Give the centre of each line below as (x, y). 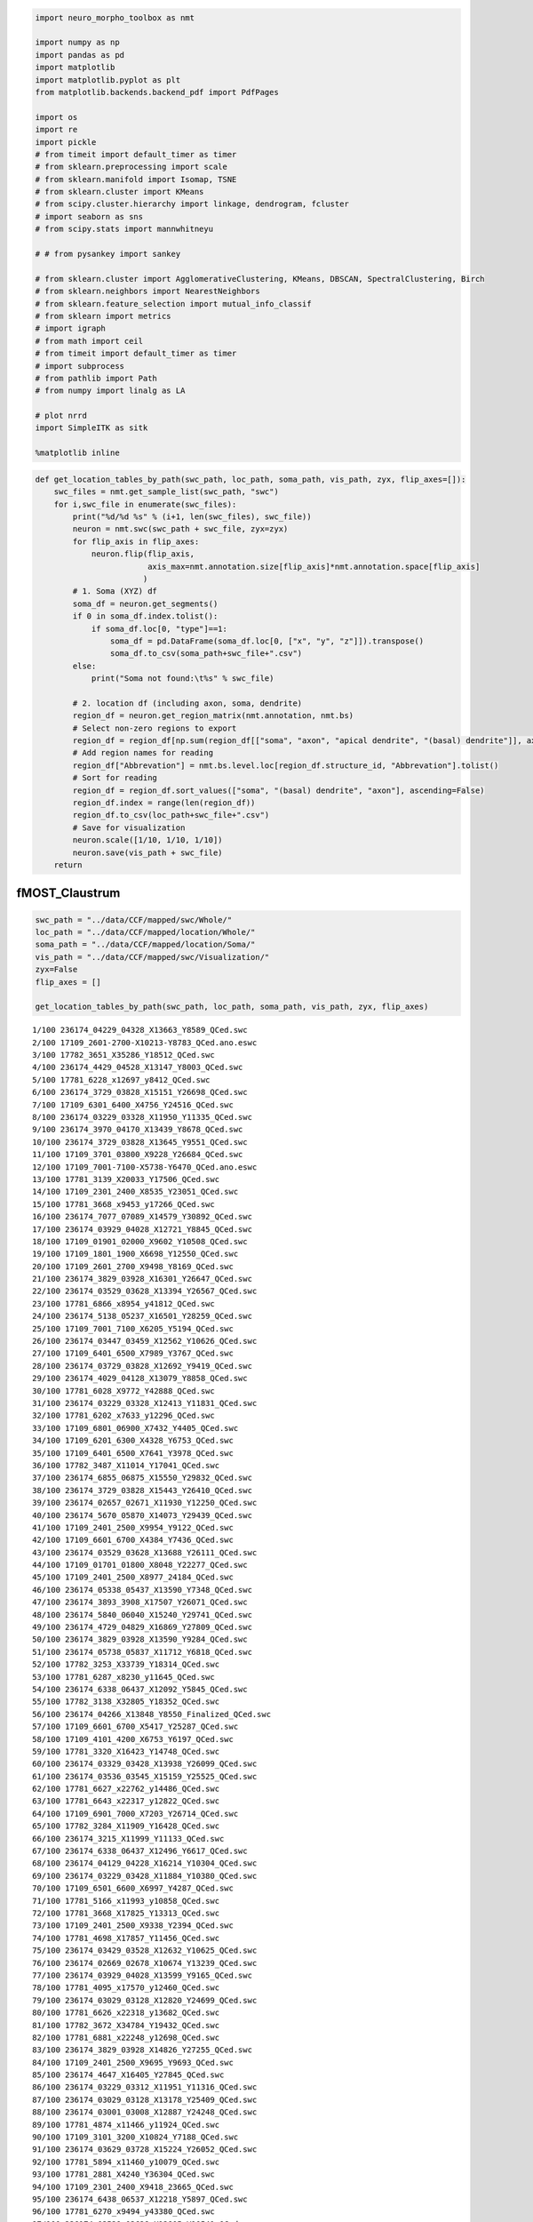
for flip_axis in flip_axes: (136, 541)
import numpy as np (77, 43)
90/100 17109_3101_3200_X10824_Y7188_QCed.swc (135, 2137)
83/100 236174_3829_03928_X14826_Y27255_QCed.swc (143, 2050)
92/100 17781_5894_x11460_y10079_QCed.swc (126, 2162)
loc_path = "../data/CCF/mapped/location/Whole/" (145, 932)
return (68, 865)
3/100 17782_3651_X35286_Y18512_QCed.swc (123, 1055)
